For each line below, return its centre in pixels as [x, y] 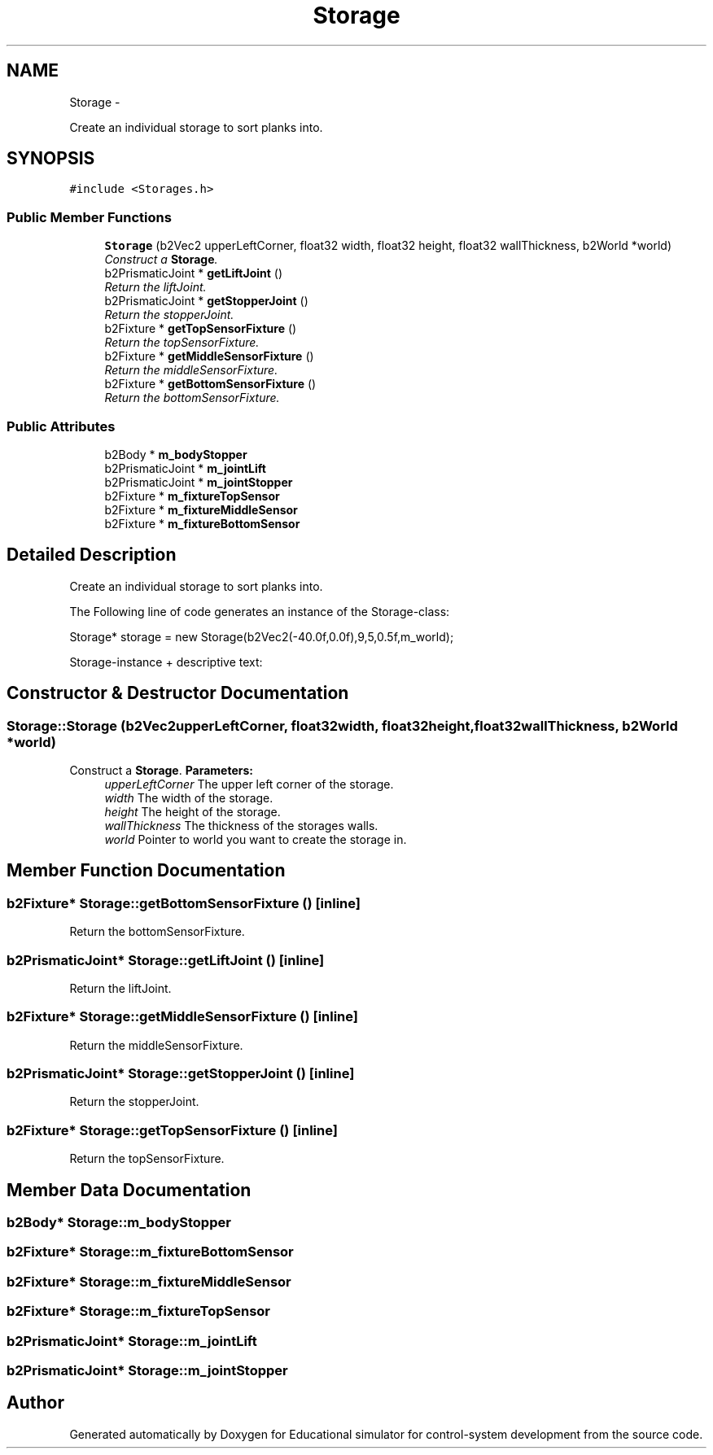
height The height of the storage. [192, 812]
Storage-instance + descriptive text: [166, 662]
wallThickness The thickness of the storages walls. [241, 826]
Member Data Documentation [129, 1190]
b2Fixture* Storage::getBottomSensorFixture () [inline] [184, 903]
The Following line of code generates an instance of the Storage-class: [260, 611]
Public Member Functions [89, 217]
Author [35, 1403]
